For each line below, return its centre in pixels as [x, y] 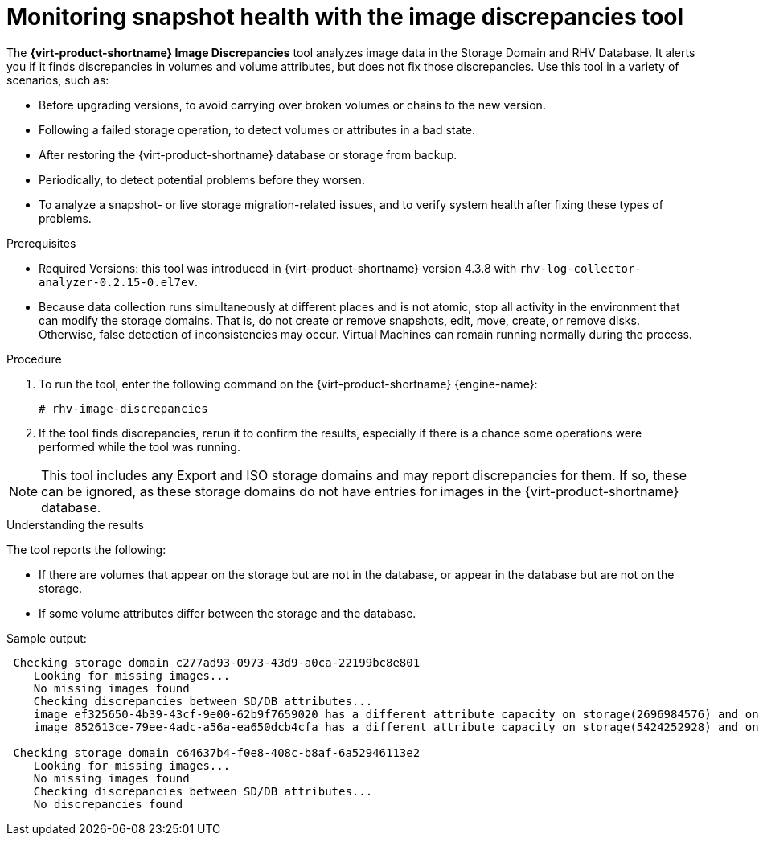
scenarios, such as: [58, 80]
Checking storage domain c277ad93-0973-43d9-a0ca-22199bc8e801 [217, 662]
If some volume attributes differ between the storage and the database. [228, 613]
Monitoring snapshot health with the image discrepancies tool [345, 17]
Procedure [34, 359]
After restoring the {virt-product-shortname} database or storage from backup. [248, 154]
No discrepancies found [108, 804]
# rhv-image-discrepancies [123, 408]
